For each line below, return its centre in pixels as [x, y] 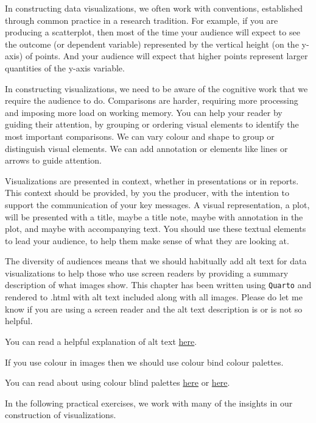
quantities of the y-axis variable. [65, 67]
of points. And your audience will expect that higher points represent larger [167, 56]
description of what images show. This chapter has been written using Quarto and [158, 285]
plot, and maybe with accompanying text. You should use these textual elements [156, 229]
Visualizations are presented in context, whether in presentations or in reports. [152, 180]
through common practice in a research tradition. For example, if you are [142, 20]
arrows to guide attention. [53, 160]
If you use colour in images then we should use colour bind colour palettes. [144, 362]
